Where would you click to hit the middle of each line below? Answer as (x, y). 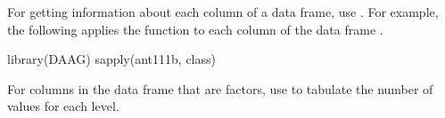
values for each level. (63, 106)
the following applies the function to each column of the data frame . (195, 29)
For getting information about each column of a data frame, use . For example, (223, 12)
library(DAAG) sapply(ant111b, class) (111, 59)
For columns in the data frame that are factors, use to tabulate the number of (220, 88)
